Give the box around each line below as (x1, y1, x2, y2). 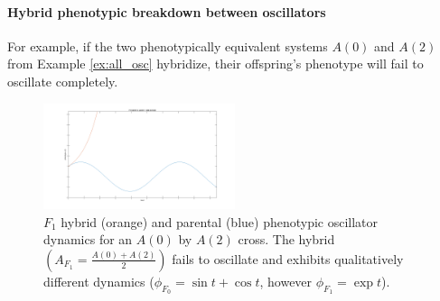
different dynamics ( (43, 271, 154, 290)
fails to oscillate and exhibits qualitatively (172, 249, 404, 268)
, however (259, 271, 313, 290)
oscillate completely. (7, 71, 118, 90)
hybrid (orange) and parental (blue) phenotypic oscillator (61, 212, 379, 231)
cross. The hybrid (238, 230, 335, 249)
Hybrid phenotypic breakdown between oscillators (7, 2, 326, 21)
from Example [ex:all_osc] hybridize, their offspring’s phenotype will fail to (7, 54, 424, 73)
